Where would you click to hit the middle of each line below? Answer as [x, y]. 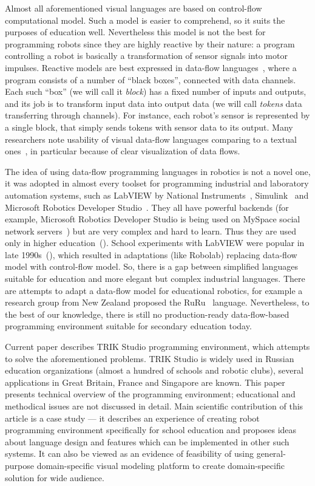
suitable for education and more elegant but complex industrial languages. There [155, 279]
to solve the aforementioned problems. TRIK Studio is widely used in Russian [150, 358]
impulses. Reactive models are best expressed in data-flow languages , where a [151, 67]
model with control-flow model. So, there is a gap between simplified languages [151, 266]
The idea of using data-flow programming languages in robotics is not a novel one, [158, 171]
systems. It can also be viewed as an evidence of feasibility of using [129, 453]
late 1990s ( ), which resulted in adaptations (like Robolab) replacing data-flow [151, 254]
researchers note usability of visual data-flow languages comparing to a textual [151, 139]
